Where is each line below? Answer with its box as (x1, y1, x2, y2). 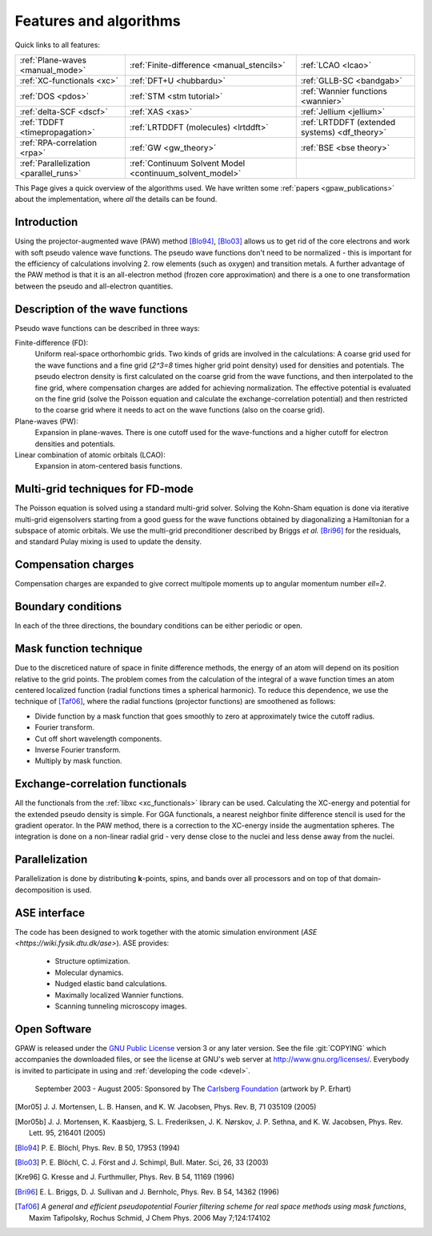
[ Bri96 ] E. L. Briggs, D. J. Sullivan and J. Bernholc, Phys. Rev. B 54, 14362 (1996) (14, 1186, 280, 1197)
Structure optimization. (54, 956, 130, 966)
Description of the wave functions (14, 302, 188, 316)
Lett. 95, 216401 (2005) (29, 1128, 106, 1137)
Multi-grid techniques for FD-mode (14, 482, 194, 496)
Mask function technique (14, 642, 143, 656)
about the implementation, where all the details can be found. (14, 195, 218, 204)
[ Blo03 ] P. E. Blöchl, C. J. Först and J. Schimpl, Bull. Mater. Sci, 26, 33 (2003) (14, 1157, 269, 1167)
